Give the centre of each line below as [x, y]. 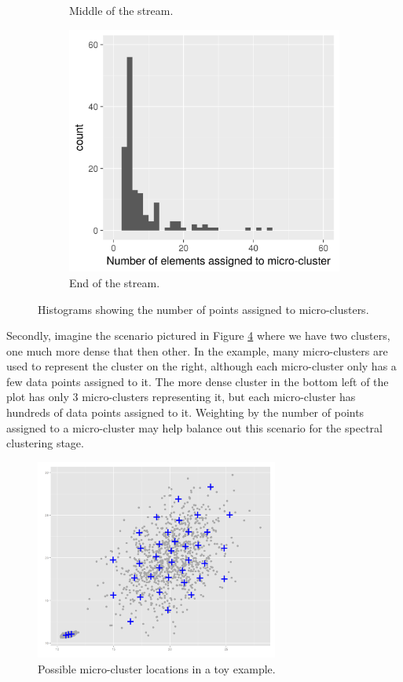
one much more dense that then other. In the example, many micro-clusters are [197, 350]
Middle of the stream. [121, 10]
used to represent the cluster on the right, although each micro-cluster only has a [201, 366]
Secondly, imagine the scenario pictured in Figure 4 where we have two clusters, [198, 336]
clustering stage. [45, 443]
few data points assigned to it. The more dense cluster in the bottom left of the [198, 381]
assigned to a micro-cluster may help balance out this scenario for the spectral [194, 427]
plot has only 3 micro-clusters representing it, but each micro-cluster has [181, 397]
